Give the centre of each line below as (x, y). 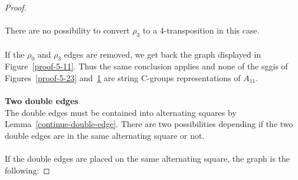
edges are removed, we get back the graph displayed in (163, 54)
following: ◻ (27, 170)
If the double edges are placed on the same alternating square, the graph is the (148, 159)
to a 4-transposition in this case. (201, 30)
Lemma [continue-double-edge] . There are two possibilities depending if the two (149, 124)
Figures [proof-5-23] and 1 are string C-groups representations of (123, 77)
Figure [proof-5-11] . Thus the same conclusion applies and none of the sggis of (146, 66)
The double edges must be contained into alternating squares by (121, 112)
